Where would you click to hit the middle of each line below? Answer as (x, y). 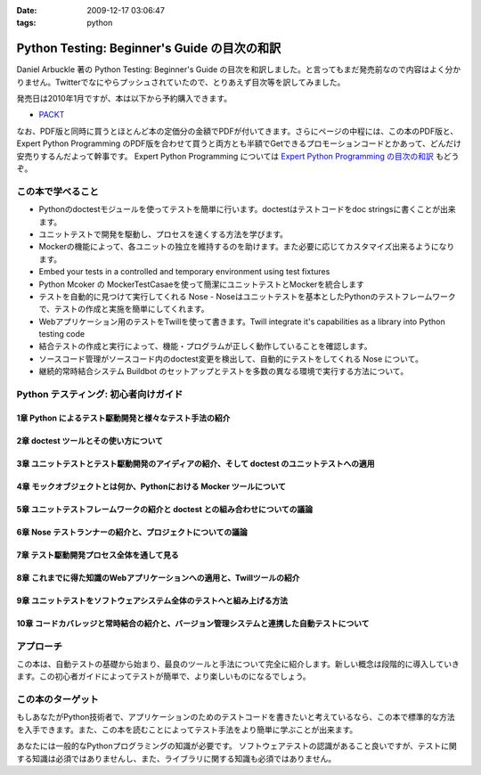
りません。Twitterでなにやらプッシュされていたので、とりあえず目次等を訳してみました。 (181, 82)
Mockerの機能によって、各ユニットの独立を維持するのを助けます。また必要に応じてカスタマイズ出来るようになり (247, 247)
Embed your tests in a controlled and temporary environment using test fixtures (184, 272)
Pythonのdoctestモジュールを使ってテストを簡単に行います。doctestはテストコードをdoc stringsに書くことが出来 (247, 209)
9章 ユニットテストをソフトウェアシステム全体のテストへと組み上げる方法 (152, 600)
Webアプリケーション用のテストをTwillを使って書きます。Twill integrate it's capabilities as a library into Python (242, 322)
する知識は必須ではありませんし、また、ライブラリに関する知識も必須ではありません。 (176, 758)
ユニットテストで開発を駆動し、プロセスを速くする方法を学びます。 (163, 234)
